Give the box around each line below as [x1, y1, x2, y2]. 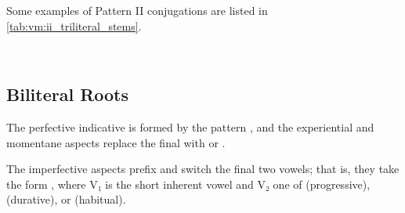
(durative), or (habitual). [6, 191, 126, 208]
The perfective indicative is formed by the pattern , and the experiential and [6, 118, 374, 135]
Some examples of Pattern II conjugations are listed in [6, 2, 268, 18]
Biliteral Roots [6, 82, 129, 106]
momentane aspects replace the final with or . [6, 134, 226, 150]
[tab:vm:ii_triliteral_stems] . [6, 17, 142, 34]
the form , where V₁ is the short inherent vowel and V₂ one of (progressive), [6, 175, 371, 192]
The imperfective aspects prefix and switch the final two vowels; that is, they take [6, 161, 400, 177]
